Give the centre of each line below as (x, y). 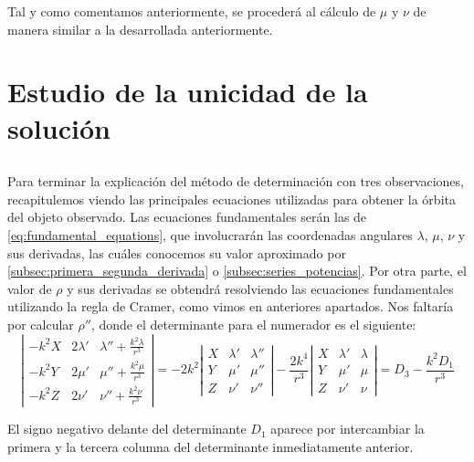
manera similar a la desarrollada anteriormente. (140, 29)
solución (59, 127)
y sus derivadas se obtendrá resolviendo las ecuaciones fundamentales (260, 288)
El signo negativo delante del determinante (127, 429)
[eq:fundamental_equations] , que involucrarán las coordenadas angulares (210, 234)
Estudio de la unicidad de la (188, 92)
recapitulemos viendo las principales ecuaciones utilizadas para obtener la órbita (232, 199)
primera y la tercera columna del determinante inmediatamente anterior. (211, 446)
